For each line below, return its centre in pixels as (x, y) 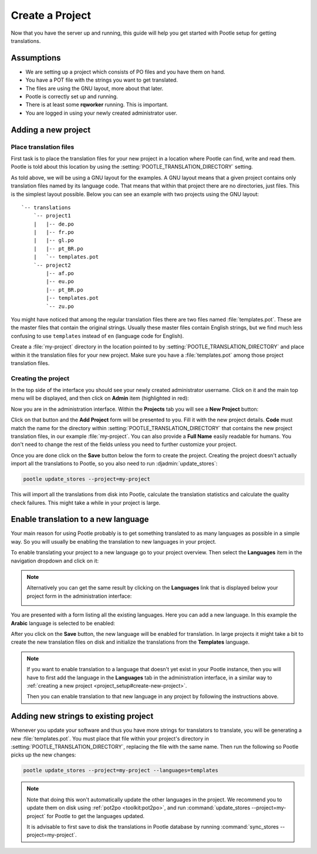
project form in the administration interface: (79, 596)
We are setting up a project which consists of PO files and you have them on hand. (125, 72)
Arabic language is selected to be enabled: (63, 623)
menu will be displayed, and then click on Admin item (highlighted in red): (100, 398)
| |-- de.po (54, 224)
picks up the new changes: (43, 755)
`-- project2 (52, 265)
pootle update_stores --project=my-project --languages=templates (121, 771)
